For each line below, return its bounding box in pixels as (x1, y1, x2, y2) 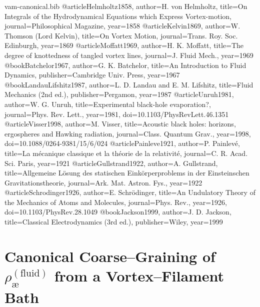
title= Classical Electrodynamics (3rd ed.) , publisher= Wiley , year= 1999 (4, 216, 223, 227)
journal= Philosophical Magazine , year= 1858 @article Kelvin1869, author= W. (4, 20, 240, 31)
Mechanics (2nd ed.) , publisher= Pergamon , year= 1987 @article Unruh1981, (4, 89, 234, 99)
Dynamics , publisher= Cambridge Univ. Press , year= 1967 (4, 69, 180, 80)
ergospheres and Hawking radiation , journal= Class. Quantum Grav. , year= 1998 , (4, 128, 251, 138)
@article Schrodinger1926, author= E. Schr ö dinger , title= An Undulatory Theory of (4, 187, 255, 197)
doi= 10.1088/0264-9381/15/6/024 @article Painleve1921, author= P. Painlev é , (4, 138, 240, 148)
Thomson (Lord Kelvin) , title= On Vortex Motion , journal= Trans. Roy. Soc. (4, 30, 238, 40)
